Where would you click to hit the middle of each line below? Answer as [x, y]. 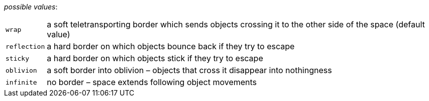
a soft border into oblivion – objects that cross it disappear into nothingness [189, 70]
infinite [21, 82]
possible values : [31, 7]
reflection [25, 46]
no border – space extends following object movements [152, 82]
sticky [17, 58]
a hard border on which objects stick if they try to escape [155, 58]
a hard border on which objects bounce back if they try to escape [171, 46]
